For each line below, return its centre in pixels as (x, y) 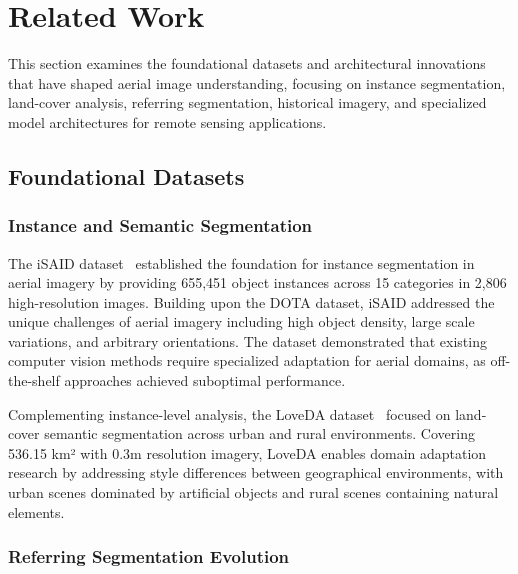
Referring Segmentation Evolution (149, 556)
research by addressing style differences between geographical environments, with (256, 472)
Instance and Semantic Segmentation (160, 225)
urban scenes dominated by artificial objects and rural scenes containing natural (253, 492)
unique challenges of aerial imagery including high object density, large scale (241, 321)
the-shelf (34, 380)
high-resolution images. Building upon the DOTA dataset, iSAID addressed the (251, 301)
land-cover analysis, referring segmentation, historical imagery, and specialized (247, 102)
